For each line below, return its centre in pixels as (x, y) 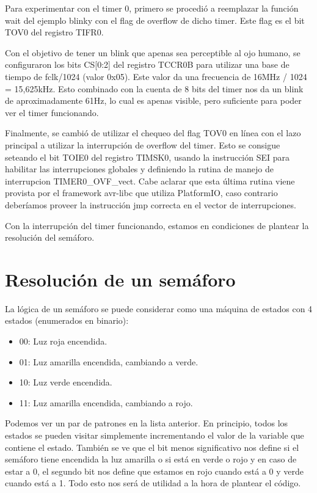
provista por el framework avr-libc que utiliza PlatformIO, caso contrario (141, 193)
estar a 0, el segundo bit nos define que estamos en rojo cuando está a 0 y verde (154, 471)
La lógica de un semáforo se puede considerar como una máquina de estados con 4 (159, 308)
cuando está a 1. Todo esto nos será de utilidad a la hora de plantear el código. (153, 483)
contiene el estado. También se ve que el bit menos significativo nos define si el (152, 447)
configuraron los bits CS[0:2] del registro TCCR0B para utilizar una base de (147, 64)
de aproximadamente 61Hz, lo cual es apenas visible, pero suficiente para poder (153, 100)
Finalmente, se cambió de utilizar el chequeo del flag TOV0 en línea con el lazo (153, 133)
